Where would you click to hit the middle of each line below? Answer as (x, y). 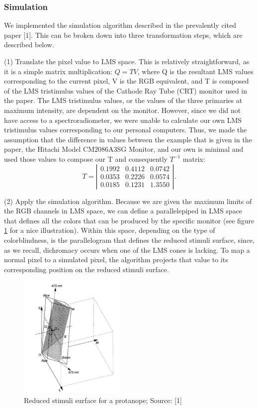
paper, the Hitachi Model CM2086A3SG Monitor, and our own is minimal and (124, 149)
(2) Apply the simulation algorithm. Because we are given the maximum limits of (128, 201)
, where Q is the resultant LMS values (195, 71)
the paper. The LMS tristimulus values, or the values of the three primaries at (123, 100)
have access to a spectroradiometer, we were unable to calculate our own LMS (123, 120)
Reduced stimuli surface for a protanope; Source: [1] (103, 400)
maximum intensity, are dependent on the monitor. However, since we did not (123, 110)
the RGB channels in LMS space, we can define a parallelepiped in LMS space (123, 211)
